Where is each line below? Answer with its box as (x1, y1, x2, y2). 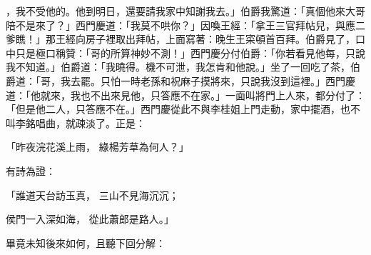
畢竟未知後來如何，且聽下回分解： (6, 235, 166, 250)
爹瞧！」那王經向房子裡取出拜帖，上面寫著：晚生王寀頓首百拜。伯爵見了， (6, 31, 355, 46)
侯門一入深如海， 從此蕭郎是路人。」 (6, 211, 174, 226)
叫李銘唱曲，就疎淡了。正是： (6, 115, 146, 130)
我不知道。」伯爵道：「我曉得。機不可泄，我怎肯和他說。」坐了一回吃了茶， (6, 59, 350, 74)
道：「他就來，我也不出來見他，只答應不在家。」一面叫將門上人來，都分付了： (6, 87, 365, 102)
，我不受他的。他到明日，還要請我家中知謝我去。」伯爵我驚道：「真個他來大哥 (6, 4, 365, 18)
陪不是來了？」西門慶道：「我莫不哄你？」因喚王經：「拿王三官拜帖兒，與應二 (6, 17, 365, 32)
